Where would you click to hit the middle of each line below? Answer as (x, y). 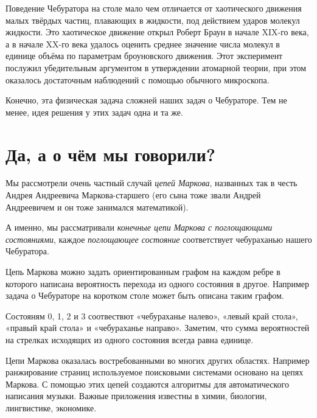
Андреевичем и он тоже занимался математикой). (97, 207)
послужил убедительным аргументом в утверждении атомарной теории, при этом (156, 67)
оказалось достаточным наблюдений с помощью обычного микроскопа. (138, 79)
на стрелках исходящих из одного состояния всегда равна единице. (130, 340)
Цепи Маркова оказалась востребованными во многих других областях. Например (158, 360)
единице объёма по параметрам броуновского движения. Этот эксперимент (144, 56)
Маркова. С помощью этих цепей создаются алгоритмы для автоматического (148, 384)
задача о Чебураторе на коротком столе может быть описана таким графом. (145, 295)
